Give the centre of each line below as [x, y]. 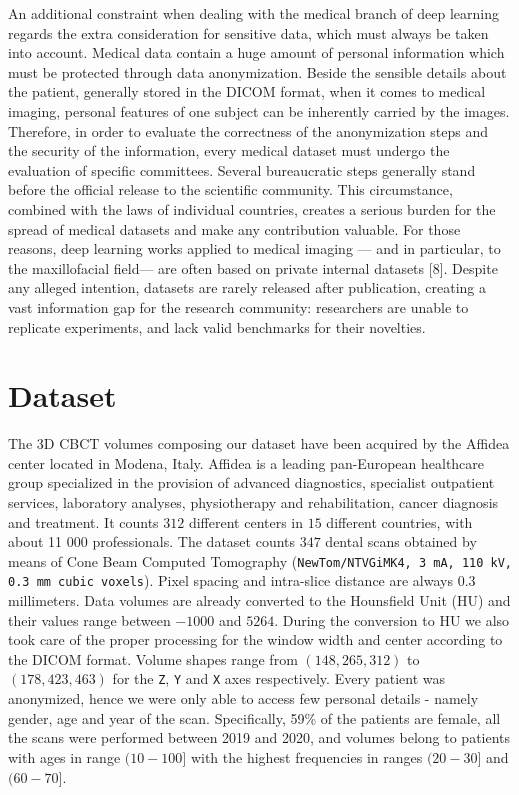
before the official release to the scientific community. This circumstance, [230, 189]
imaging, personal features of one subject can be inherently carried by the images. [259, 110]
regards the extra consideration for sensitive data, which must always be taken [248, 32]
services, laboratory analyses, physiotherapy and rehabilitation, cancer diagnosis [253, 502]
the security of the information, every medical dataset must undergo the [229, 150]
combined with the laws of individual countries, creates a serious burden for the [252, 208]
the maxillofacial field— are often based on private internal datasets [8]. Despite [253, 267]
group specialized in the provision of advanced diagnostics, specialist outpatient [251, 482]
